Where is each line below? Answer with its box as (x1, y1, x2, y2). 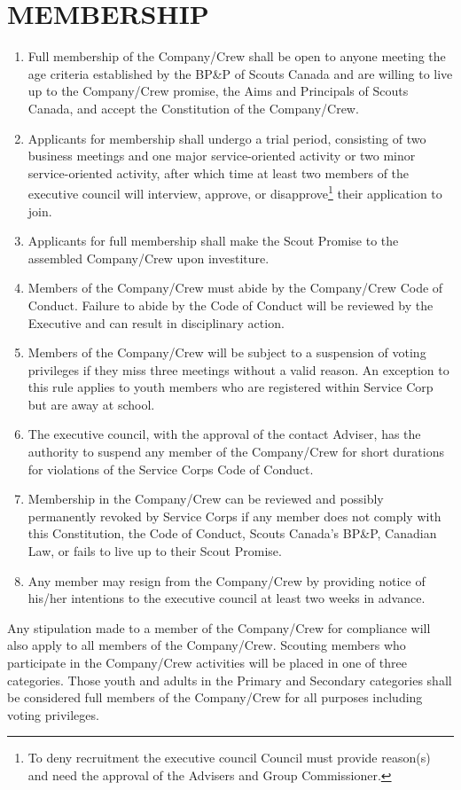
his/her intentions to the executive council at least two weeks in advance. (27, 589, 426, 607)
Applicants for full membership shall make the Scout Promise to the (27, 231, 399, 250)
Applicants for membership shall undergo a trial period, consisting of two (27, 129, 426, 147)
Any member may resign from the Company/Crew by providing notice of (27, 571, 426, 590)
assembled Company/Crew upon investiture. (27, 248, 270, 267)
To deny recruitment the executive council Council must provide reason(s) (27, 748, 431, 767)
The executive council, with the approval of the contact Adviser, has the (27, 425, 421, 443)
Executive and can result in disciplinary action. (27, 313, 285, 332)
